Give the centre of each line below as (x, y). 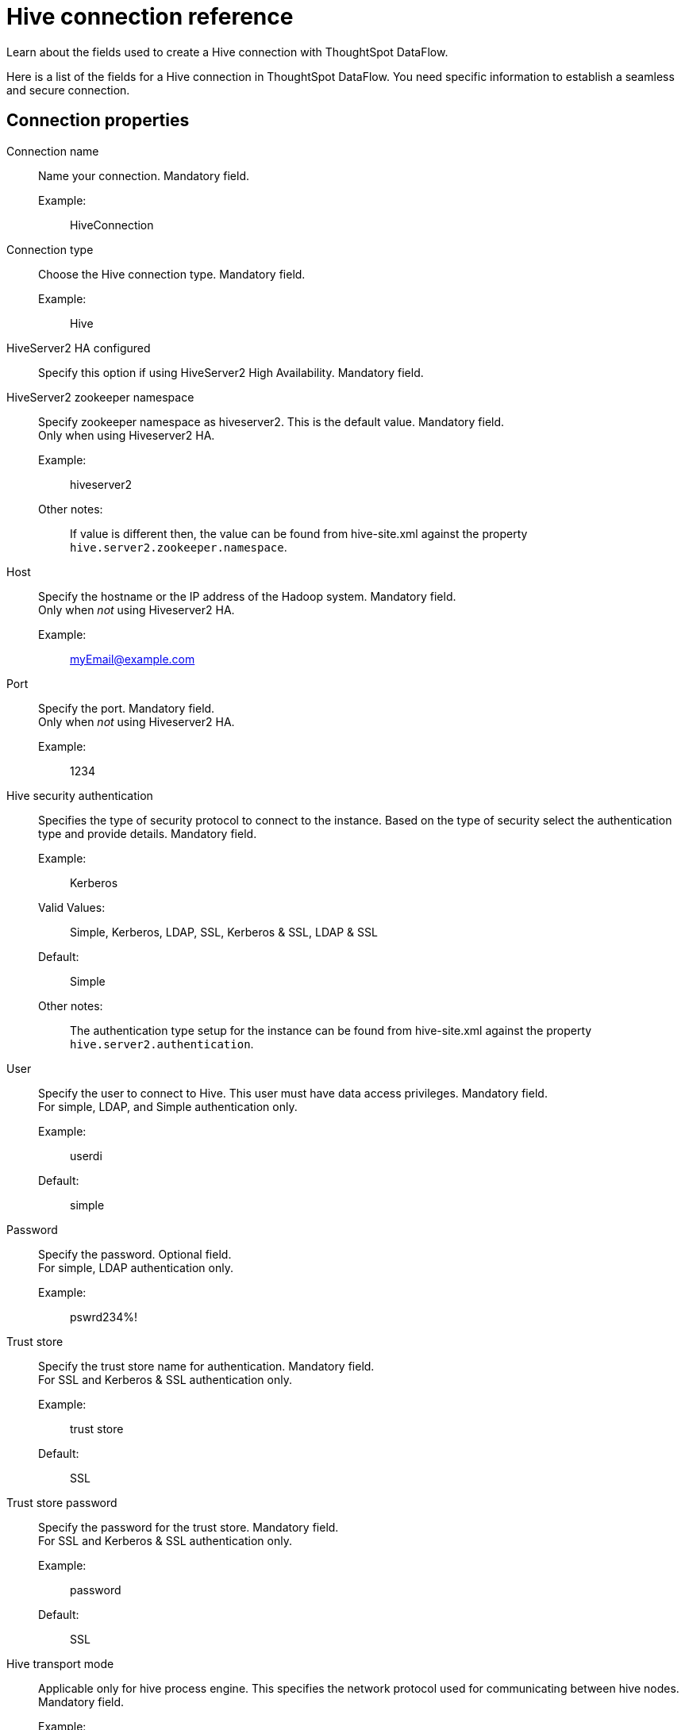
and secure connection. (68, 90)
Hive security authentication (80, 795)
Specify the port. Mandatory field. (127, 708)
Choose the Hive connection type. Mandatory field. (172, 274)
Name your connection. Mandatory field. (144, 175)
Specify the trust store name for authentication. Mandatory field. (206, 1366)
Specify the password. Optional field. (135, 1254)
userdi (86, 1155)
